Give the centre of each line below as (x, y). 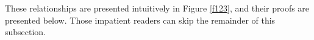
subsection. (26, 32)
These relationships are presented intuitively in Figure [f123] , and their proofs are (157, 8)
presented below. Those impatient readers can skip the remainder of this (140, 20)
